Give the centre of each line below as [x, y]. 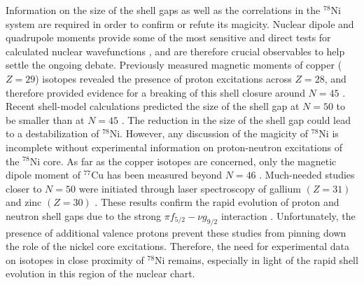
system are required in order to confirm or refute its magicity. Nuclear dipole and [180, 23]
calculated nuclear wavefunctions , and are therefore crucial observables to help [175, 51]
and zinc [24, 202]
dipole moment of [43, 175]
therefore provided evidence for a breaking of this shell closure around [155, 92]
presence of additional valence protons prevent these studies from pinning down [176, 232]
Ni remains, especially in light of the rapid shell [257, 259]
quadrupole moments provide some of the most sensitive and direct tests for [168, 37]
